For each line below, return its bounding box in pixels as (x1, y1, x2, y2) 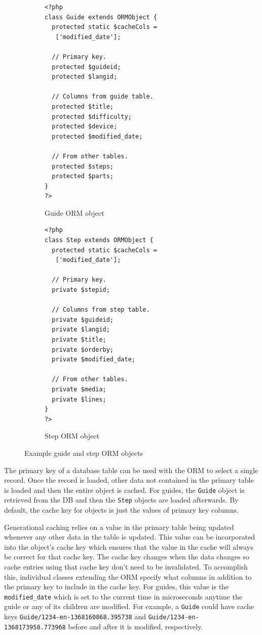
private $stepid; (52, 286, 110, 294)
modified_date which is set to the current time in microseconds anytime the (4, 591, 242, 601)
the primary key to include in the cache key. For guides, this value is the (4, 581, 229, 592)
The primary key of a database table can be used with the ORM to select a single (4, 464, 258, 475)
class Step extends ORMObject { (45, 237, 154, 244)
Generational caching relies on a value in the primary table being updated (4, 521, 234, 532)
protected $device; (52, 123, 118, 130)
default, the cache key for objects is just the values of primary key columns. (4, 505, 239, 515)
